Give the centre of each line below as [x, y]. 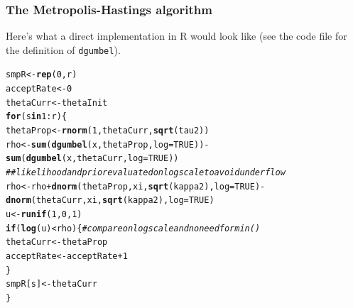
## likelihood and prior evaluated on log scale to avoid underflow [146, 173]
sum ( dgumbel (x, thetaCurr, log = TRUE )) [92, 159]
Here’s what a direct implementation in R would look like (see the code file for [176, 36]
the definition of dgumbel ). [63, 49]
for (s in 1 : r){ [36, 117]
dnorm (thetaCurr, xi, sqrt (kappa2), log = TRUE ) [110, 200]
